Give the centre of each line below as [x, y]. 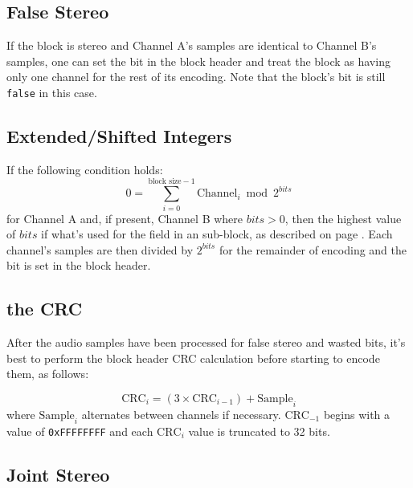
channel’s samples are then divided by [100, 249]
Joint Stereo [58, 474]
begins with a [357, 414]
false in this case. [52, 92]
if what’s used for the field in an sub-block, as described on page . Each [217, 234]
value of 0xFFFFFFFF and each [80, 431]
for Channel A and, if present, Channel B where [125, 218]
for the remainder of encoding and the [313, 249]
